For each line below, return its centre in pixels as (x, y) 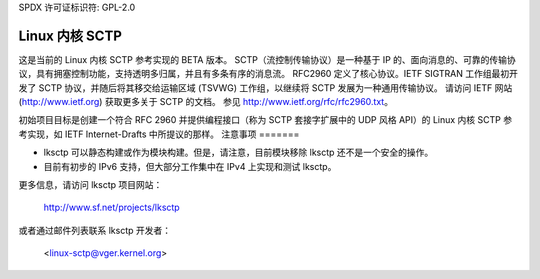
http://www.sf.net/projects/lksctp (111, 207)
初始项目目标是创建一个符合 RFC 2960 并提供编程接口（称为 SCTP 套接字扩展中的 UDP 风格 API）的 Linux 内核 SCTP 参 (265, 120)
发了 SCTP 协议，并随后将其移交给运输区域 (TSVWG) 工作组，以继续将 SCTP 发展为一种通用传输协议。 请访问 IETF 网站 (265, 87)
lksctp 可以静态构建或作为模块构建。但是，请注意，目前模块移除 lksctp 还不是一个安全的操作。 (238, 152)
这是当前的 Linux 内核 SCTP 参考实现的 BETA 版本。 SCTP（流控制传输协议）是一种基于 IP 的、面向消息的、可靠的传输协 (267, 59)
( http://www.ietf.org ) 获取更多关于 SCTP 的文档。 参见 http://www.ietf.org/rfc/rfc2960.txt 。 (206, 102)
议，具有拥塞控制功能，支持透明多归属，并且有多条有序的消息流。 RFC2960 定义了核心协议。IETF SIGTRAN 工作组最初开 (268, 74)
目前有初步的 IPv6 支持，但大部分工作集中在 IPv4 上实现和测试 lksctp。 (190, 166)
